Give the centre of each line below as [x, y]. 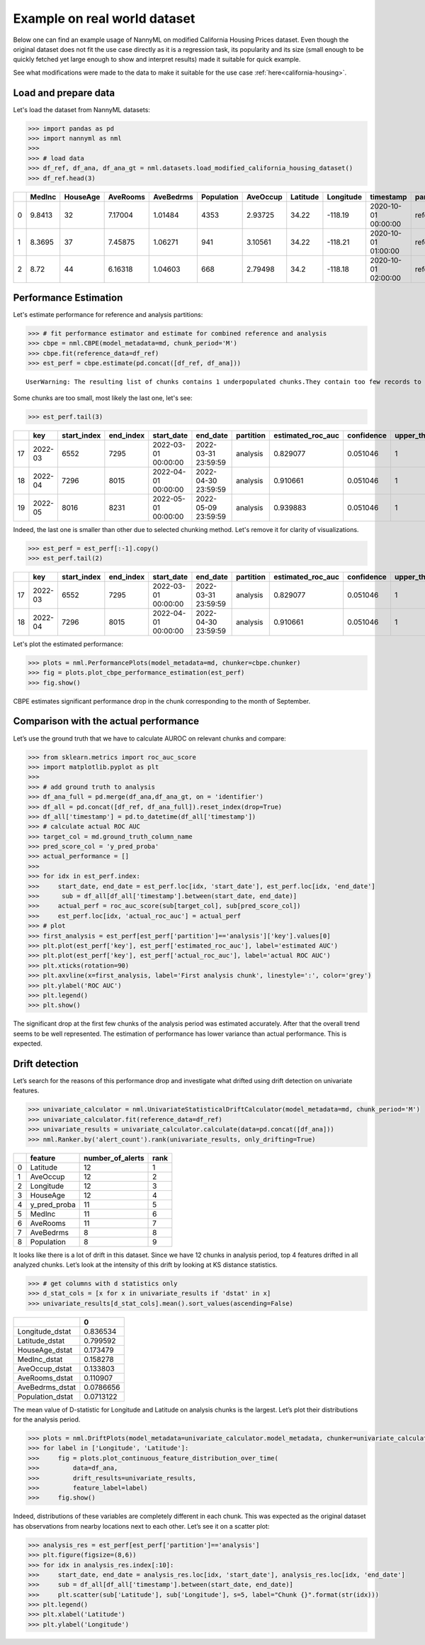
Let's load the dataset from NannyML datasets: [81, 109]
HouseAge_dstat [45, 1350]
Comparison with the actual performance [106, 721]
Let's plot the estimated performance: [68, 644]
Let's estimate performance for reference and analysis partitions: [108, 315]
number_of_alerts [114, 1158]
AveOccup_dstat [45, 1368]
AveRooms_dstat [45, 1378]
